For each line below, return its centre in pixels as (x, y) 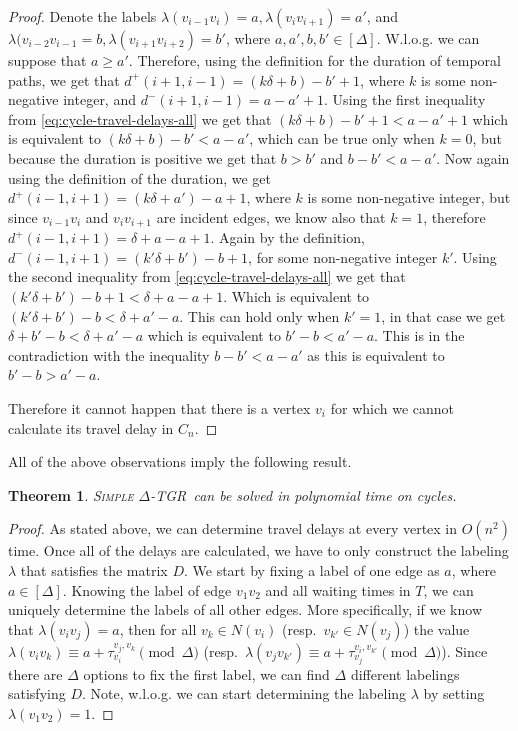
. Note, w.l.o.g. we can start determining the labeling (244, 693)
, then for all (158, 628)
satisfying (37, 693)
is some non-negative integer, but (409, 197)
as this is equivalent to (376, 354)
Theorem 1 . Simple (71, 494)
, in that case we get (443, 315)
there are (35, 673)
